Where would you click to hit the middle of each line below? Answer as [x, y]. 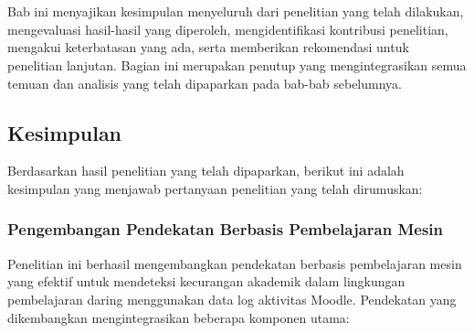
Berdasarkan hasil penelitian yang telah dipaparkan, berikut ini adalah [206, 171]
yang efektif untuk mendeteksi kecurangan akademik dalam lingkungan [206, 281]
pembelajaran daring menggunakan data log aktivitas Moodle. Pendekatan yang [232, 299]
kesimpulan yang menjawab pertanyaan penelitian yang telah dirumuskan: [215, 188]
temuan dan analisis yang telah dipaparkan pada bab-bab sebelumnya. [205, 83]
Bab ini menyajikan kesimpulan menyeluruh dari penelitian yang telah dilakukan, [236, 11]
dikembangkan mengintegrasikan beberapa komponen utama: [179, 317]
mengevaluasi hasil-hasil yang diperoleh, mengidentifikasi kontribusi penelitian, [228, 29]
